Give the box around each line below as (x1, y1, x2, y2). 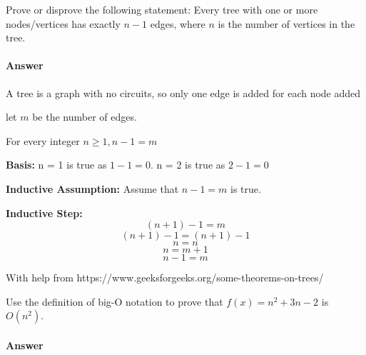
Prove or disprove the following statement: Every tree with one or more (6, 2, 318, 16)
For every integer (6, 133, 80, 148)
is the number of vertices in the (218, 16, 355, 31)
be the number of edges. (32, 109, 137, 124)
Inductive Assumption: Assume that (6, 181, 179, 196)
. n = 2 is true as (150, 157, 225, 172)
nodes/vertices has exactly (6, 16, 121, 31)
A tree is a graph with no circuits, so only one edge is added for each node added (6, 85, 361, 100)
